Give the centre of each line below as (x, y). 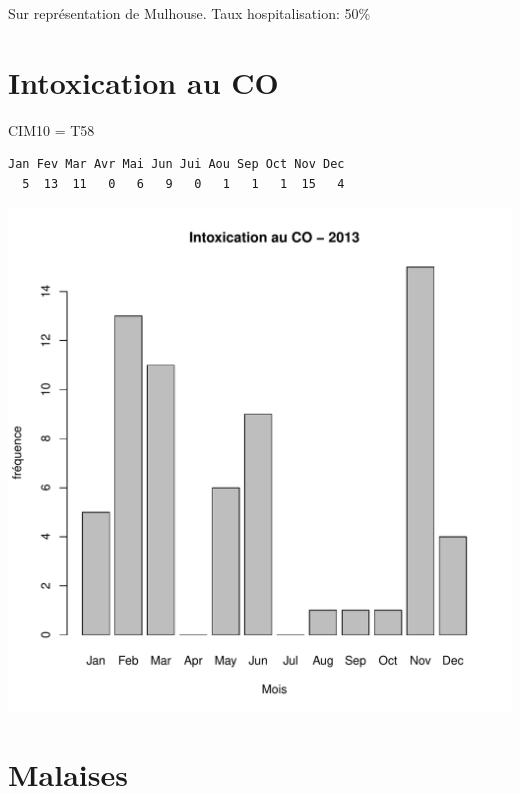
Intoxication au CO (143, 81)
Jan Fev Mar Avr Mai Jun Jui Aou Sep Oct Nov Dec (176, 164)
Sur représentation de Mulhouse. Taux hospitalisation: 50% (189, 13)
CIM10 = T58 (51, 129)
